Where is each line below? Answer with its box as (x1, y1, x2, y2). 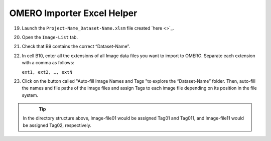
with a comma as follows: (22, 60, 75, 66)
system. (22, 92, 39, 98)
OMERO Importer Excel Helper (9, 8, 138, 19)
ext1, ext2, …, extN (22, 69, 73, 75)
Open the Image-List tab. (22, 34, 78, 40)
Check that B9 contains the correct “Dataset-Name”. (22, 43, 130, 50)
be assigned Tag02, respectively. (23, 122, 91, 128)
